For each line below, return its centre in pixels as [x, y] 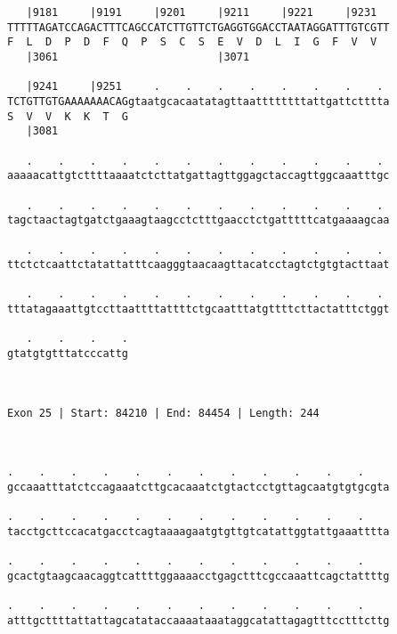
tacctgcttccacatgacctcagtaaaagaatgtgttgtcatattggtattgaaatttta [198, 531]
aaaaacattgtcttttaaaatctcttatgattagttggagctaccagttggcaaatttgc [198, 176]
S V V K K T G [68, 116]
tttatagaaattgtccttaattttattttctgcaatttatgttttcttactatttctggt [198, 309]
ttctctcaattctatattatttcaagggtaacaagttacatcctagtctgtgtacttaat [198, 265]
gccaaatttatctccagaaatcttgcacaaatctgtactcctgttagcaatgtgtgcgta [198, 487]
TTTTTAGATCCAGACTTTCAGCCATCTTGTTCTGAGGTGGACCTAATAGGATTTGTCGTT [198, 27]
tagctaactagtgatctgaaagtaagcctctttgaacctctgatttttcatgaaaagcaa [198, 220]
